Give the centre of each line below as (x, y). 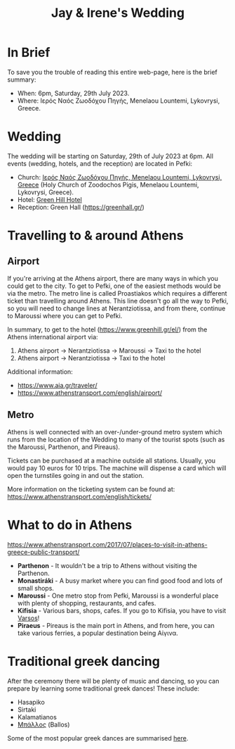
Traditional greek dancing (83, 661)
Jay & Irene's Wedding (118, 13)
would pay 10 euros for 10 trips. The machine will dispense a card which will (117, 468)
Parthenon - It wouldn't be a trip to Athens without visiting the (107, 565)
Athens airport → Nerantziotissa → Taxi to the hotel (92, 358)
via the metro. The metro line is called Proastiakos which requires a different (117, 293)
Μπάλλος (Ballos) (43, 724)
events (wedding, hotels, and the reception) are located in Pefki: (100, 163)
